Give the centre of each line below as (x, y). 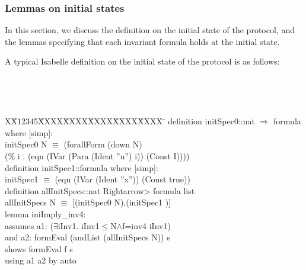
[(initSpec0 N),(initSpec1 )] (122, 202)
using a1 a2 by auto (41, 260)
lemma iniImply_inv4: (45, 214)
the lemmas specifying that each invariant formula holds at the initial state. (142, 41)
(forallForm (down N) (103, 144)
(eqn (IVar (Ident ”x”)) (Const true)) (122, 179)
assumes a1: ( (29, 225)
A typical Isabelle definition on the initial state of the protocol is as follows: (142, 61)
